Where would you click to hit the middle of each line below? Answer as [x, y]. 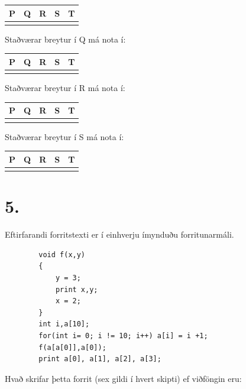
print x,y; [77, 289]
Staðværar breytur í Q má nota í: [65, 39]
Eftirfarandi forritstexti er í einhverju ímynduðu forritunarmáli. [119, 234]
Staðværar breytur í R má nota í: [65, 88]
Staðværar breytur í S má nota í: [64, 136]
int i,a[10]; [64, 324]
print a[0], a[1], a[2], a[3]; [100, 359]
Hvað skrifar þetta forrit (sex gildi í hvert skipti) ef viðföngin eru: [123, 378]
